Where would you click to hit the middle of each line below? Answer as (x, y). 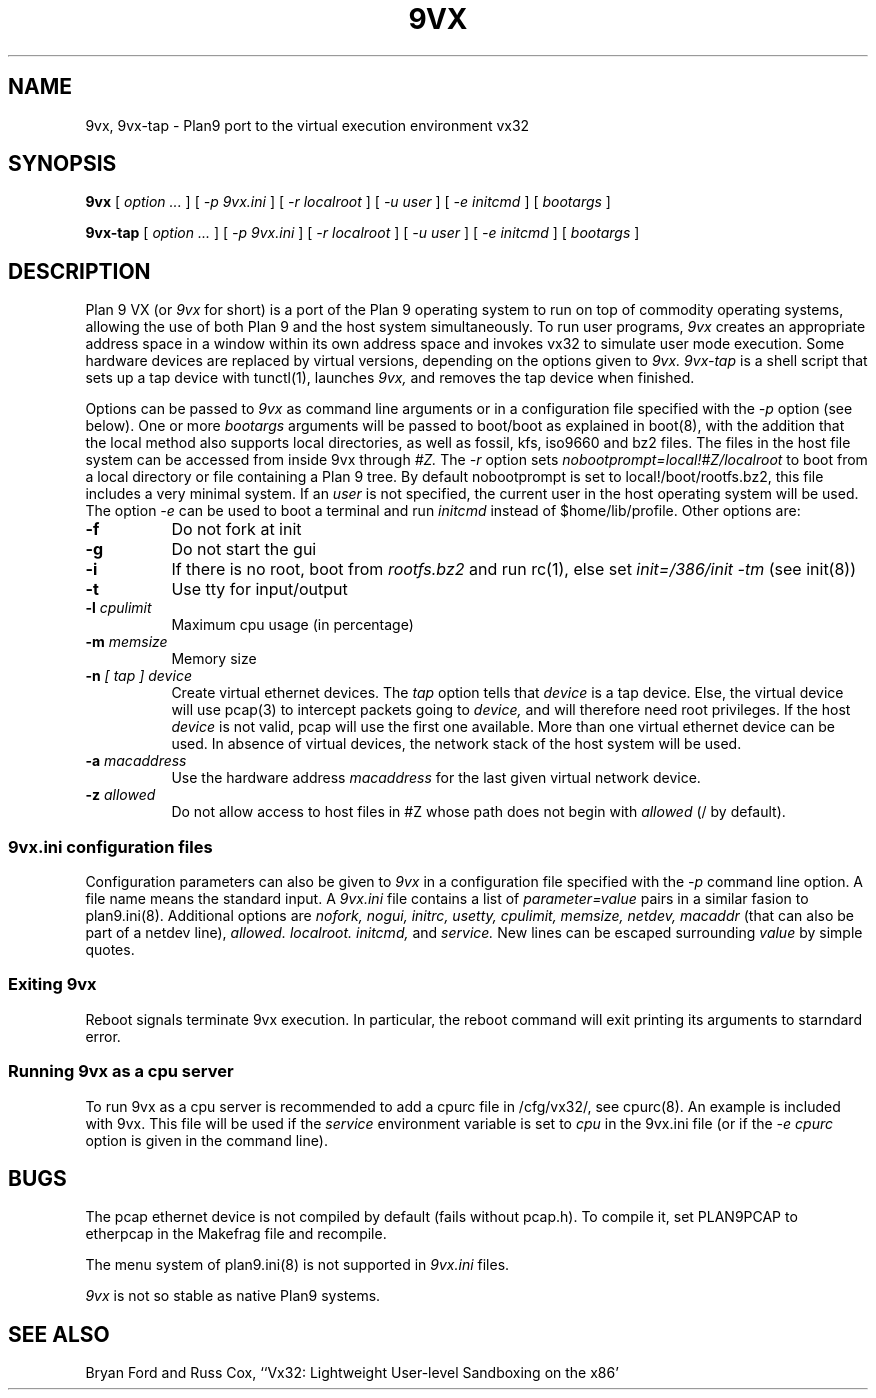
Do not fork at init (236, 529)
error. (103, 1036)
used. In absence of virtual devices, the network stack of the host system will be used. (456, 744)
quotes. (110, 950)
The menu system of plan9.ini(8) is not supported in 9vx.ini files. (297, 1265)
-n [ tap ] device (138, 676)
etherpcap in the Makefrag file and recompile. (236, 1234)
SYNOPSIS (62, 164)
